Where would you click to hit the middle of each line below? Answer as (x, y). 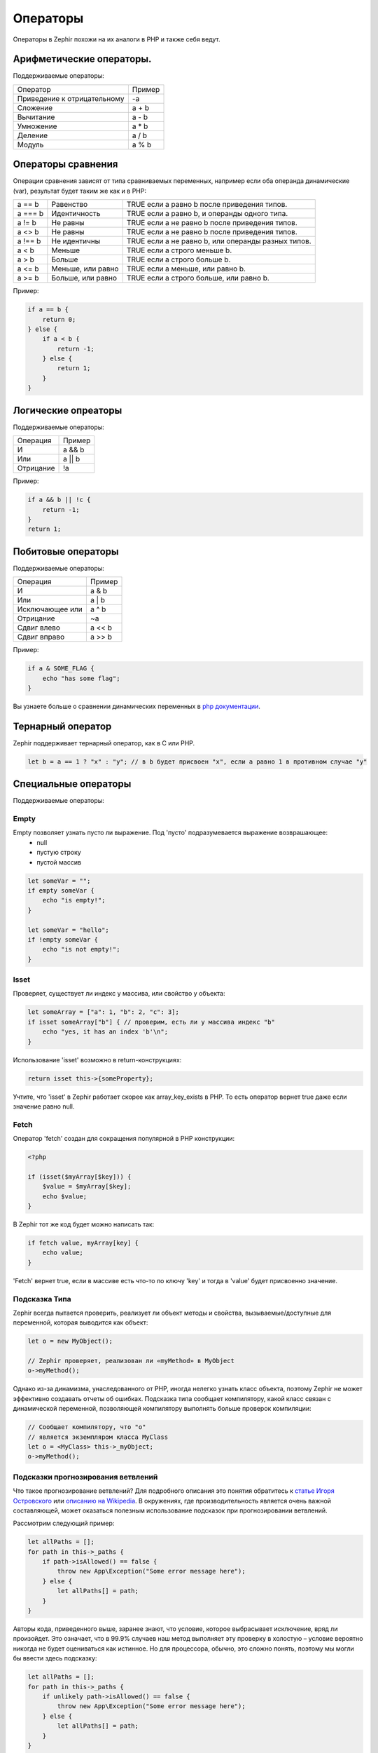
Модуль (30, 144)
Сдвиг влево (39, 628)
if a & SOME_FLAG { (61, 669)
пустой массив (59, 862)
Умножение (37, 126)
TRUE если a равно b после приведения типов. (207, 205)
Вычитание (36, 117)
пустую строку (59, 853)
